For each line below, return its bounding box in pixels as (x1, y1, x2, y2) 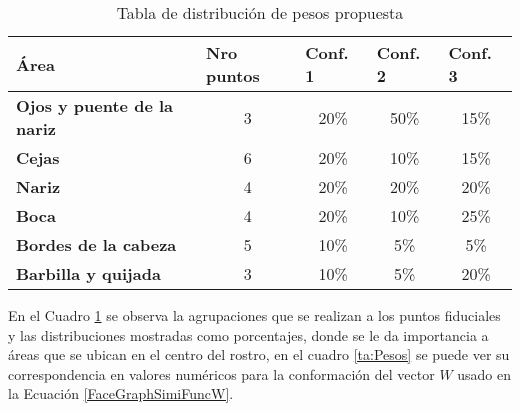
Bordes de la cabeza (16, 233, 177, 256)
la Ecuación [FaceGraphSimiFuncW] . (8, 383, 234, 404)
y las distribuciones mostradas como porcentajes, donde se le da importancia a (8, 324, 489, 345)
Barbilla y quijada (16, 262, 161, 285)
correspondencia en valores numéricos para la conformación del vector (8, 363, 435, 384)
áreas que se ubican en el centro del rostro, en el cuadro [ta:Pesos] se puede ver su (8, 344, 510, 365)
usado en (457, 363, 512, 384)
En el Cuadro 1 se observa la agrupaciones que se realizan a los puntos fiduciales (8, 305, 501, 325)
